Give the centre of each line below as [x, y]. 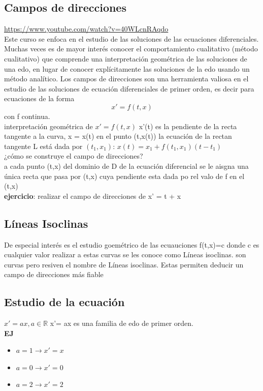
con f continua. [27, 116]
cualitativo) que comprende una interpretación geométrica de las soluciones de [126, 58]
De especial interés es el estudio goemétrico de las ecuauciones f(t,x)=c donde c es [132, 244]
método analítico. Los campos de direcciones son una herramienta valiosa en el [126, 79]
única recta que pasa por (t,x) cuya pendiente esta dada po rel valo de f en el [124, 176]
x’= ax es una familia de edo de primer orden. [122, 323]
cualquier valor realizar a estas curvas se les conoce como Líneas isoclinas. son [125, 254]
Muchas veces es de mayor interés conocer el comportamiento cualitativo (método [131, 49]
